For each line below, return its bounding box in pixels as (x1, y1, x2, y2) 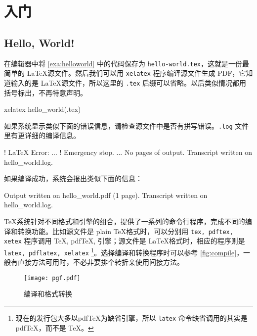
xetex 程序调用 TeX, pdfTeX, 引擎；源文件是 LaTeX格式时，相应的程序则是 (4, 236, 245, 246)
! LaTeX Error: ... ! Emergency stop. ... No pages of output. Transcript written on (4, 146, 253, 157)
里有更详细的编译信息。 (4, 130, 80, 141)
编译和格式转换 (24, 288, 72, 299)
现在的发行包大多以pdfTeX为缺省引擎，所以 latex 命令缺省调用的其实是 (15, 313, 248, 323)
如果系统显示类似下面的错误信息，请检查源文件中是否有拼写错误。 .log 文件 (4, 120, 249, 131)
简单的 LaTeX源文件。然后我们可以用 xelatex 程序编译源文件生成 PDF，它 (4, 68, 246, 78)
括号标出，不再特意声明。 (4, 87, 87, 97)
